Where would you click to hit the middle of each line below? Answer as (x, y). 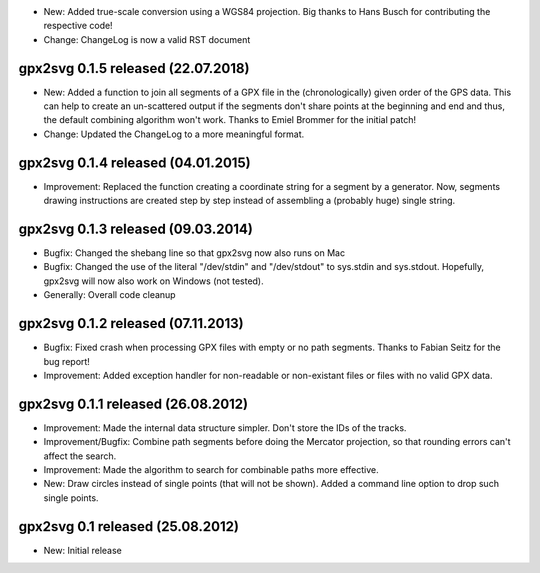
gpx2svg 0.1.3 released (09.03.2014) (136, 228)
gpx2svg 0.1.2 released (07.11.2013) (131, 323)
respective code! (78, 26)
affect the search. (80, 456)
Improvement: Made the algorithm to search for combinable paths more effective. (211, 469)
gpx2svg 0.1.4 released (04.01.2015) (134, 162)
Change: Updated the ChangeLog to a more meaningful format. (174, 134)
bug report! (66, 361)
